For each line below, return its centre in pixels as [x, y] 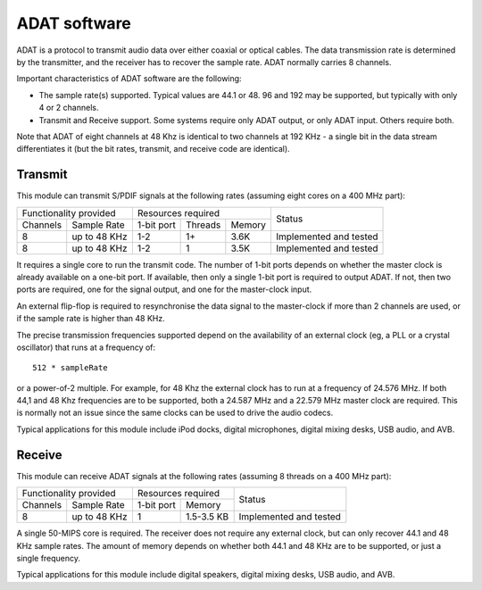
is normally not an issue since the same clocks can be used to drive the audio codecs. [175, 413]
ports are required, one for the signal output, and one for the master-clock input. [164, 289]
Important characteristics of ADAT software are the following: [129, 79]
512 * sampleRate [70, 368]
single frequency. [48, 558]
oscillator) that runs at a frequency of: [86, 347]
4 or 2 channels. [69, 108]
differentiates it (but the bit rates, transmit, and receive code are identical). [153, 149]
